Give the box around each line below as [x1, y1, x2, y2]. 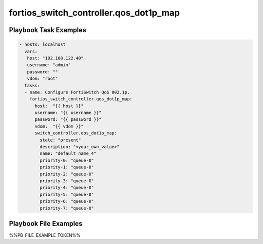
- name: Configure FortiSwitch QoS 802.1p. [24, 89, 130, 95]
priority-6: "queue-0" [39, 199, 94, 204]
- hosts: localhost [19, 42, 66, 47]
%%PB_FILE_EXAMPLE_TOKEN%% [9, 232, 80, 238]
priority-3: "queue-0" [39, 178, 94, 184]
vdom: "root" [27, 76, 58, 81]
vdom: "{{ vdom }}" [35, 123, 84, 129]
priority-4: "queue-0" [39, 185, 94, 190]
